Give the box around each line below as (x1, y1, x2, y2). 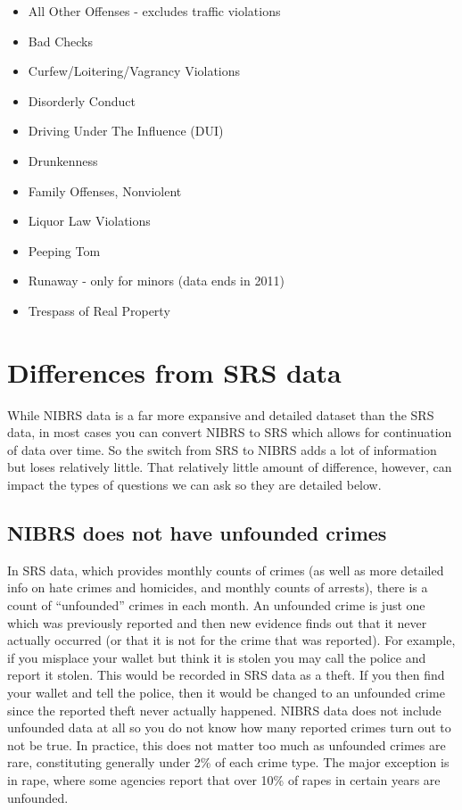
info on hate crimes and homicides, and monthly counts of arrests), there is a (7, 578, 428, 597)
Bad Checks (28, 31, 93, 50)
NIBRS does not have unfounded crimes (7, 519, 387, 547)
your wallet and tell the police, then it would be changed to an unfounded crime (7, 682, 445, 701)
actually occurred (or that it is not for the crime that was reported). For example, (7, 631, 456, 649)
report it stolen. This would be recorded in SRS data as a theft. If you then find (7, 665, 445, 684)
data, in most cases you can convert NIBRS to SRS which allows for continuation (7, 423, 452, 442)
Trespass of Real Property (28, 301, 170, 319)
